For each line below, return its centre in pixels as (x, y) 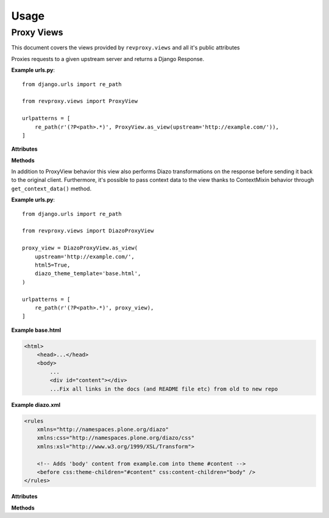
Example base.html (36, 330)
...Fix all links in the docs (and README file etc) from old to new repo (164, 389)
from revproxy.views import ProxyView (80, 101)
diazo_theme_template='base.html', (88, 274)
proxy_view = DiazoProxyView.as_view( (80, 248)
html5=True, (52, 265)
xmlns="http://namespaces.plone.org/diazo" (103, 430)
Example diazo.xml (36, 405)
